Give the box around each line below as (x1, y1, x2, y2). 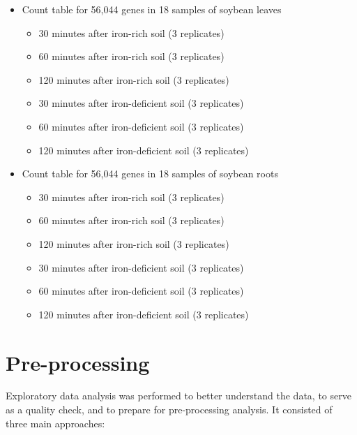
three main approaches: (6, 415, 105, 430)
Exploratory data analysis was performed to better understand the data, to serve (6, 388, 351, 403)
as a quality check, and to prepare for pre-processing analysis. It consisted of (6, 402, 333, 417)
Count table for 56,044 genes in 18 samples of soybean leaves (22, 2, 282, 16)
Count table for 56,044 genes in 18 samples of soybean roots (22, 166, 278, 181)
